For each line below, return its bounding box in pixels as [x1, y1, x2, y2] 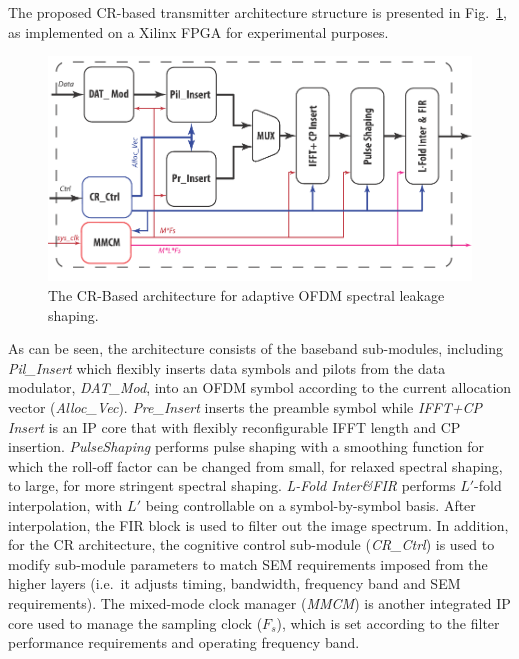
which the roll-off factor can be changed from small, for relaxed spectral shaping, [8, 455, 503, 476]
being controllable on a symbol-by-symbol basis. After [145, 494, 476, 515]
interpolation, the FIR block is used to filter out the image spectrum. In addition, [8, 514, 509, 535]
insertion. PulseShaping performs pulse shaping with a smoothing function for [8, 436, 485, 457]
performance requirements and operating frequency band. [8, 632, 360, 653]
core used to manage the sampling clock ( [8, 612, 263, 633]
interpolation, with [8, 494, 123, 515]
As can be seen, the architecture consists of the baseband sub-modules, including [8, 338, 503, 359]
